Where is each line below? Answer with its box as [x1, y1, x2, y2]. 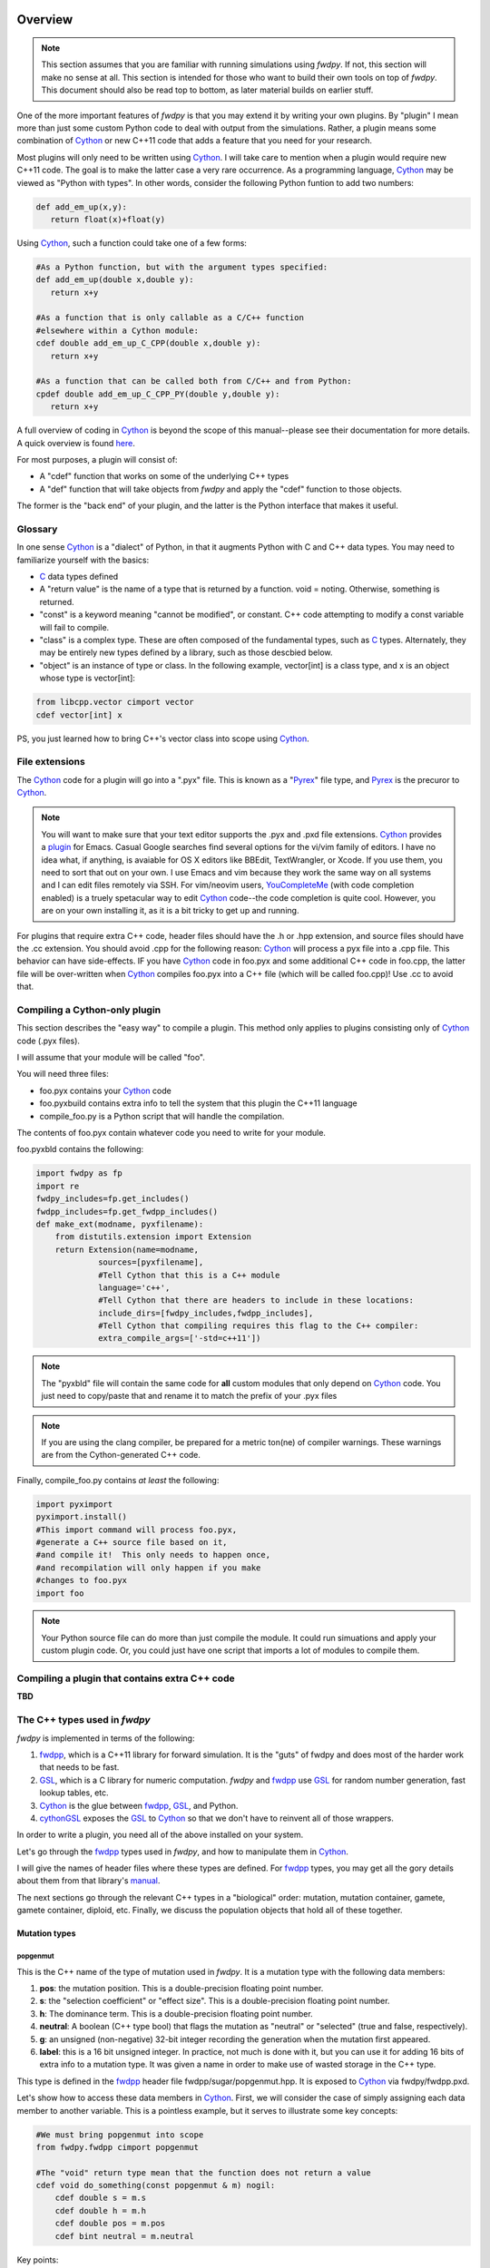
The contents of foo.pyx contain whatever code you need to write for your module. [16, 1128, 327, 1138]
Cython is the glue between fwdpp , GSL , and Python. [39, 1800, 239, 1811]
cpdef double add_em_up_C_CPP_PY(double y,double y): [35, 388, 280, 399]
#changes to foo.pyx [35, 1575, 127, 1586]
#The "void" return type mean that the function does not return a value [35, 2167, 371, 2177]
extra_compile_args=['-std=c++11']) [98, 1334, 261, 1344]
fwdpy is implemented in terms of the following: [16, 1733, 195, 1744]
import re [35, 1180, 80, 1191]
